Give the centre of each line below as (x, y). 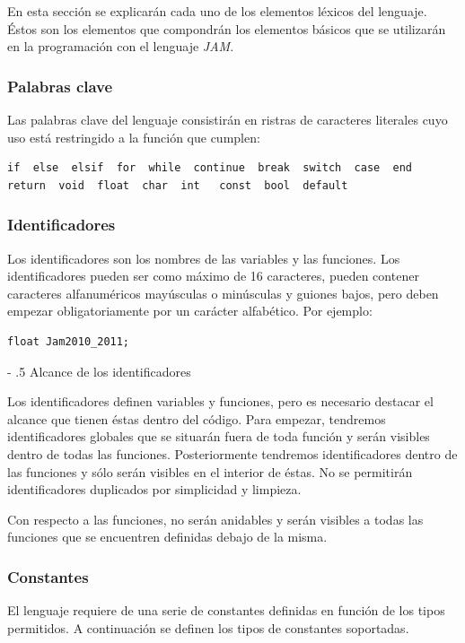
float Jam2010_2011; (69, 341)
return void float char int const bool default (178, 185)
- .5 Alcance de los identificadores (99, 371)
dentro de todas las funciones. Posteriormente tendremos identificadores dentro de (232, 453)
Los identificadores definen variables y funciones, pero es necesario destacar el (220, 401)
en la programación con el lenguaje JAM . (121, 46)
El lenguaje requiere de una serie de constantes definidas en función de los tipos (226, 610)
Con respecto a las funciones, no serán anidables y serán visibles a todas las (215, 519)
